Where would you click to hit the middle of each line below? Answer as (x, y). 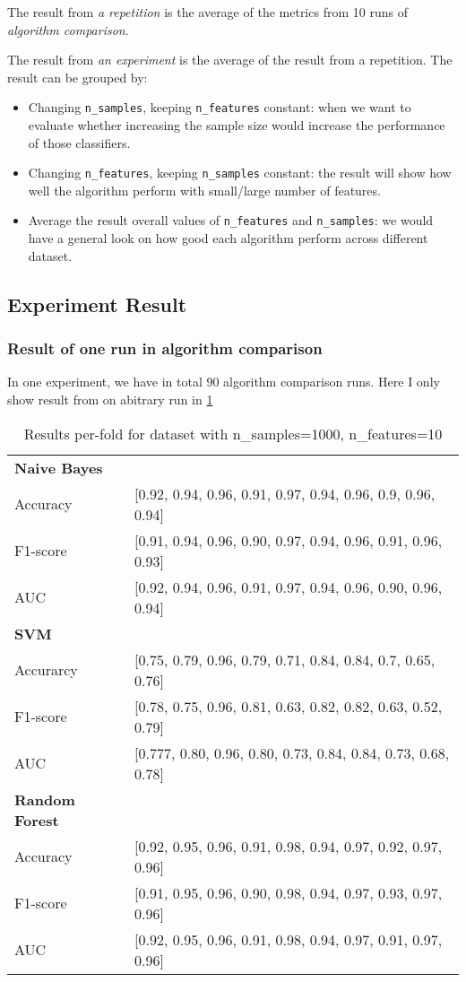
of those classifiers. (79, 142)
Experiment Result (97, 304)
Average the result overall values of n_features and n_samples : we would (231, 220)
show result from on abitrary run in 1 (110, 399)
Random (45, 799)
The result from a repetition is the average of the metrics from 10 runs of (207, 12)
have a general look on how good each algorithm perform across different (228, 238)
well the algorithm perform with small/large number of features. (204, 190)
